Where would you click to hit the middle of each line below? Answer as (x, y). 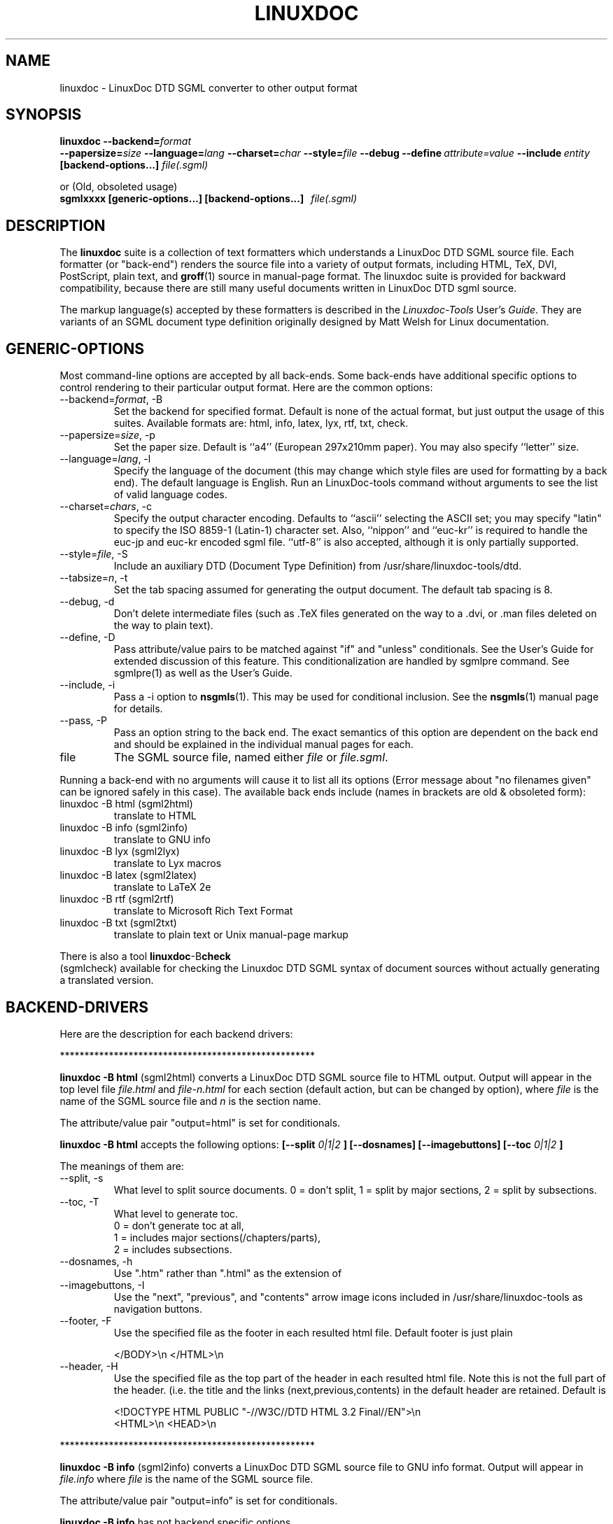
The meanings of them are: (122, 1166)
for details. (138, 709)
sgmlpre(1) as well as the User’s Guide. (203, 673)
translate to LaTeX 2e (162, 887)
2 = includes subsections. (173, 1249)
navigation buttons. (158, 1308)
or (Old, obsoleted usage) (119, 187)
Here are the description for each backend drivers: (176, 1033)
